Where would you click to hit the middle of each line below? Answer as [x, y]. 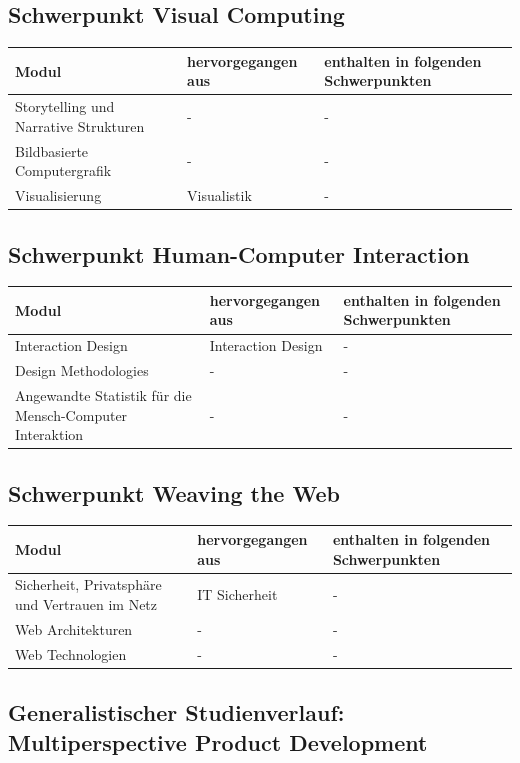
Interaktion [49, 434]
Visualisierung [58, 195]
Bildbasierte [52, 150]
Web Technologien [71, 653]
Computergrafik [63, 170]
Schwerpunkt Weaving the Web [174, 492]
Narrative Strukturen [80, 125]
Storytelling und [65, 106]
